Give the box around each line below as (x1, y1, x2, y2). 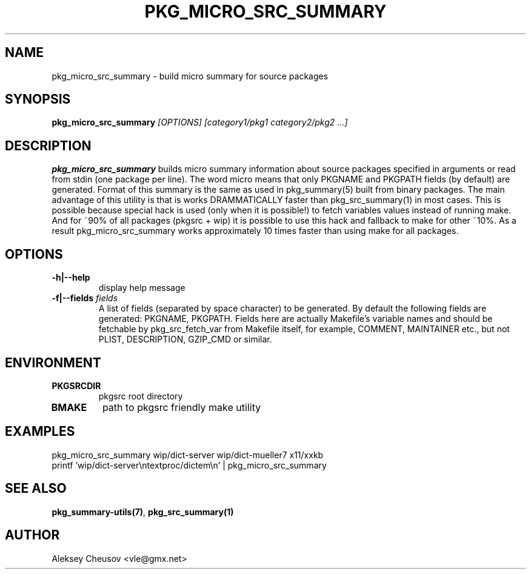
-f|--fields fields (52, 293, 118, 304)
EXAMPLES (5, 424, 75, 439)
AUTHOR (5, 527, 60, 543)
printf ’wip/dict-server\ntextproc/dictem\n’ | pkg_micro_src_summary (52, 459, 327, 470)
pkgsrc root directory (98, 390, 183, 401)
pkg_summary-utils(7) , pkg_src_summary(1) (52, 506, 234, 517)
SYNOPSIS (5, 92, 71, 107)
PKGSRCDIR (52, 380, 101, 391)
